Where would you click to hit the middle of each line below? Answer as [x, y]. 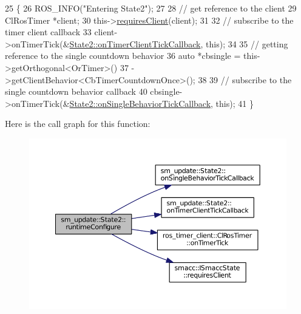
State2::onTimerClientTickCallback [135, 43]
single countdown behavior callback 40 [76, 91]
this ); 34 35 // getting [247, 43]
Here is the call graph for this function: [78, 124]
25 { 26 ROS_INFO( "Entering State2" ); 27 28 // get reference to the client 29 [151, 8]
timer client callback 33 [48, 32]
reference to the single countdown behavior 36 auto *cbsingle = [123, 56]
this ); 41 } [235, 103]
